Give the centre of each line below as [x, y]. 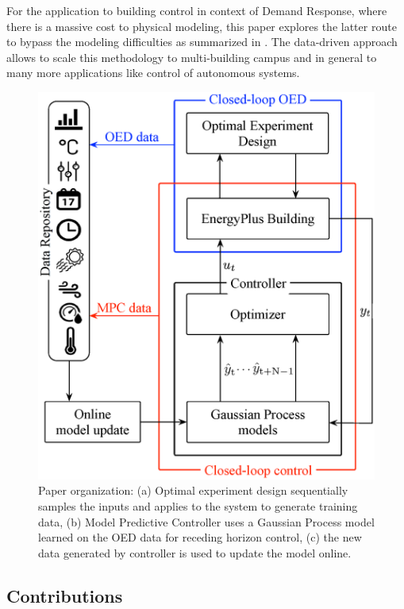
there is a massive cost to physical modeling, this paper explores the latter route [202, 26]
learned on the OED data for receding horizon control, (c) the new [200, 537]
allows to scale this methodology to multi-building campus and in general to [192, 57]
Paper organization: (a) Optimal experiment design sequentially [193, 490]
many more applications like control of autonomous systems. [153, 73]
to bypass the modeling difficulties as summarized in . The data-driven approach [202, 42]
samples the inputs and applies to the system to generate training [198, 505]
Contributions [65, 595]
